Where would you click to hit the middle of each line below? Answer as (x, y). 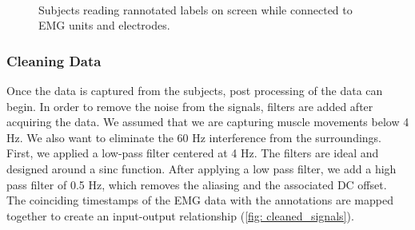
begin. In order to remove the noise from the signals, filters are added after (190, 106)
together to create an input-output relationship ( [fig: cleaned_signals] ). (180, 215)
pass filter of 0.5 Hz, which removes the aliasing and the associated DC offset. (197, 184)
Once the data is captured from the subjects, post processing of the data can (195, 90)
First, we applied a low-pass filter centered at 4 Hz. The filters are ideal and (193, 153)
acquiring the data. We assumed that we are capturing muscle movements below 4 (208, 122)
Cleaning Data (54, 60)
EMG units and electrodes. (104, 25)
